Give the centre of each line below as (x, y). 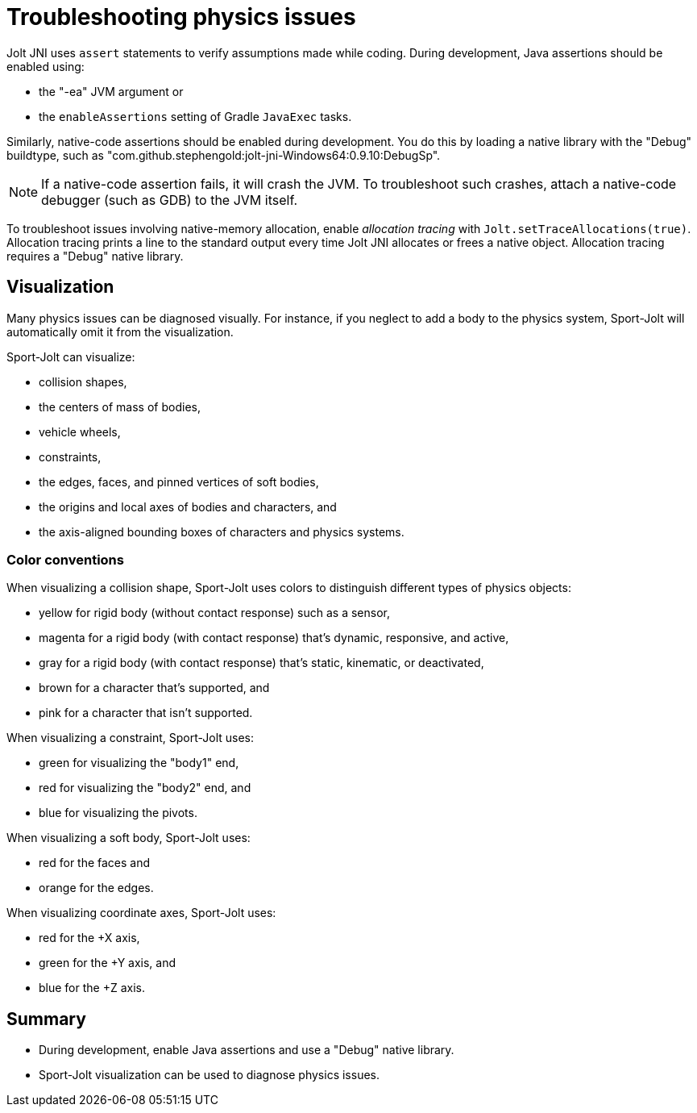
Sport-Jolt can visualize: (71, 356)
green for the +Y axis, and (108, 963)
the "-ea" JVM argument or (111, 91)
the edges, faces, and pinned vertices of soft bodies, (179, 481)
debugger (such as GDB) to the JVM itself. (170, 200)
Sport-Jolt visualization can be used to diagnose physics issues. (209, 1075)
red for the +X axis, (89, 938)
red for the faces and (95, 863)
